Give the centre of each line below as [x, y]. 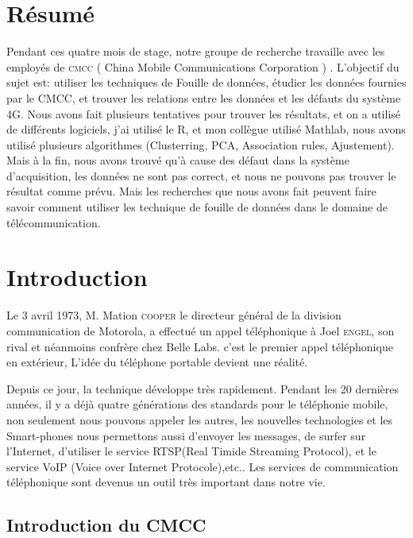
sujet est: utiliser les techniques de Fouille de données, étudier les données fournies [206, 82]
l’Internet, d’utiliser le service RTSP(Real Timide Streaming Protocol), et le [191, 451]
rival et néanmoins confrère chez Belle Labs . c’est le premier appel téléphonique [200, 346]
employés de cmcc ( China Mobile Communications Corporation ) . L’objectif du [203, 66]
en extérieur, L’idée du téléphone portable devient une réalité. [157, 362]
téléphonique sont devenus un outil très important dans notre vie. [166, 482]
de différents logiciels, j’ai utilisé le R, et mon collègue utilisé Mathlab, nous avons [206, 129]
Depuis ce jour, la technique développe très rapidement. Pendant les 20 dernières [203, 388]
